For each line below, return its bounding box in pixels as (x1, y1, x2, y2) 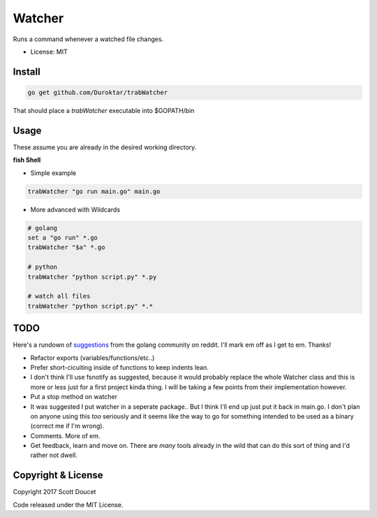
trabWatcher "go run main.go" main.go (27, 187, 161, 195)
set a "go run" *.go (27, 234, 98, 241)
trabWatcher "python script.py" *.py (27, 273, 157, 280)
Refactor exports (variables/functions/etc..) (30, 353, 155, 362)
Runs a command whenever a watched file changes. (13, 35, 164, 43)
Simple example (30, 168, 77, 177)
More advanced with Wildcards (30, 205, 121, 213)
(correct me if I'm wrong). (30, 422, 105, 430)
